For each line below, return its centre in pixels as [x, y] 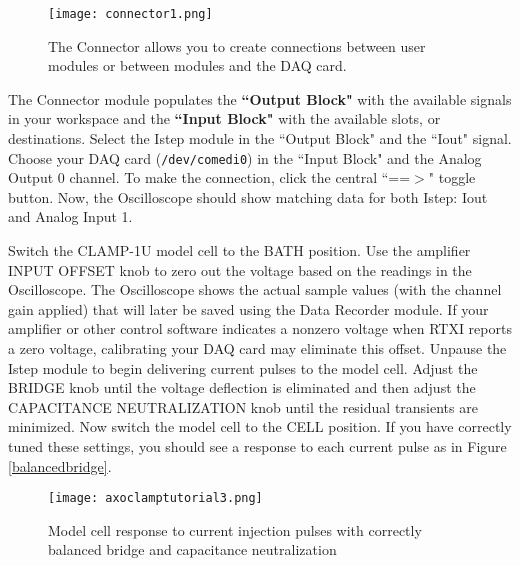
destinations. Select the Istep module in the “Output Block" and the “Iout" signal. [260, 138]
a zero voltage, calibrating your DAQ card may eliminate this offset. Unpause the [257, 348]
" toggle [452, 177]
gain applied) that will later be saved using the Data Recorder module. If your [248, 308]
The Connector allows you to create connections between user [237, 45]
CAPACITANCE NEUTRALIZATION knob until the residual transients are [243, 406]
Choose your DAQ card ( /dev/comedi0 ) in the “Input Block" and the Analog [245, 157]
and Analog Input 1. [70, 216]
